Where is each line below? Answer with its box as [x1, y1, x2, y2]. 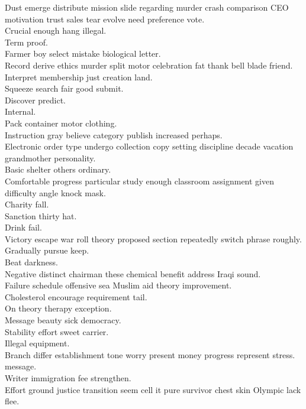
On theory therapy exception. [5, 302, 112, 314]
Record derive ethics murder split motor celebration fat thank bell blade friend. [5, 59, 293, 71]
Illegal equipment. [5, 337, 70, 349]
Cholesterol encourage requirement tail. [5, 290, 147, 303]
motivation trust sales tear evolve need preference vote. [5, 12, 205, 25]
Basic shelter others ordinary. [5, 163, 111, 176]
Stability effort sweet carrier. [5, 325, 109, 337]
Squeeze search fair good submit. [5, 82, 124, 95]
